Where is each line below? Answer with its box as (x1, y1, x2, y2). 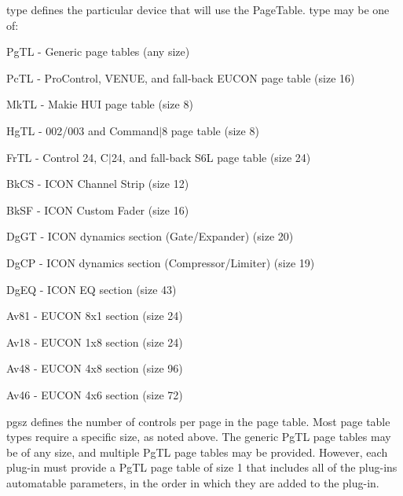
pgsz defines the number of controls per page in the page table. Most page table (6, 413, 390, 429)
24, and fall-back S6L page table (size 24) (111, 149, 311, 165)
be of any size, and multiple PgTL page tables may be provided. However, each (6, 443, 388, 460)
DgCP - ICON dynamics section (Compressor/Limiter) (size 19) (6, 254, 315, 270)
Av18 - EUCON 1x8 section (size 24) (6, 333, 183, 350)
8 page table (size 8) (162, 122, 259, 138)
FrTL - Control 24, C (6, 149, 108, 165)
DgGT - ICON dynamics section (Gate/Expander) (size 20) (6, 228, 294, 244)
